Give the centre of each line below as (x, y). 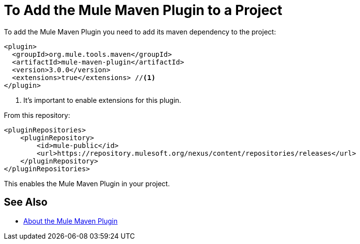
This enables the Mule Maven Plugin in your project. (87, 183)
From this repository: (37, 115)
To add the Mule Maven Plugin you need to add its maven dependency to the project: (140, 32)
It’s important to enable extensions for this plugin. (102, 100)
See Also (26, 202)
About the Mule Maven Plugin (70, 221)
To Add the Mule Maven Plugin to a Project (143, 10)
